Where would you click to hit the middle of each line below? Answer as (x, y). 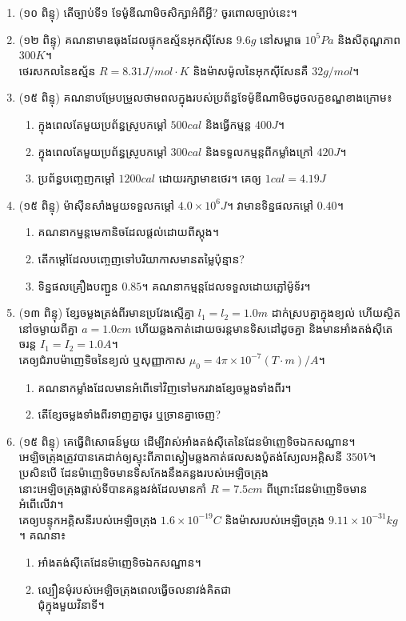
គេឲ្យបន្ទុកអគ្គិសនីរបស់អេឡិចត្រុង (88, 519)
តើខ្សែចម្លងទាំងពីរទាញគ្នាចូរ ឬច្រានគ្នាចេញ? (129, 414)
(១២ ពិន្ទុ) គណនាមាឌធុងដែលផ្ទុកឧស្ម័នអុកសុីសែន (126, 39)
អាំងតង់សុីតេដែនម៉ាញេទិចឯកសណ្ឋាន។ (119, 562)
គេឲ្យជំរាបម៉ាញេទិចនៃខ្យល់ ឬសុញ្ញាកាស (102, 359)
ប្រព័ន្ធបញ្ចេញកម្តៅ (76, 178)
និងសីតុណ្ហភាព (369, 39)
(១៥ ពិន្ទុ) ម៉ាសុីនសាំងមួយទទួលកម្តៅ (97, 204)
